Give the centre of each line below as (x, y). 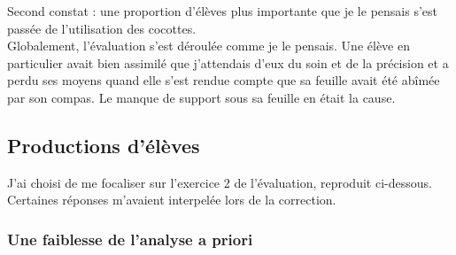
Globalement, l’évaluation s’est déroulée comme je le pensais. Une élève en (209, 46)
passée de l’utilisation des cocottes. (102, 28)
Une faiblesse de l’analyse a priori (130, 239)
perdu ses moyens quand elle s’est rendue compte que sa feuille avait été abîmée (224, 80)
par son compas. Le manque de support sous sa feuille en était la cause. (201, 97)
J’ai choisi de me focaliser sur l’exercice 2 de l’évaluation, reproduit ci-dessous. (220, 182)
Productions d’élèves (104, 145)
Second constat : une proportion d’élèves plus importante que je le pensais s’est (222, 11)
